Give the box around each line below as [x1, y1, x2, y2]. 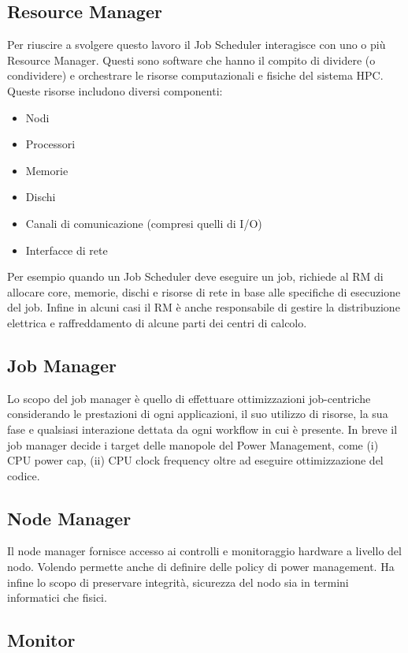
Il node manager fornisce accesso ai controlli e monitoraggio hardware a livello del [7, 543, 402, 559]
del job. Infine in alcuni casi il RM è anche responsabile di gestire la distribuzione [7, 299, 400, 315]
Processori [25, 136, 76, 152]
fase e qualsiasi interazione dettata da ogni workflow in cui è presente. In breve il [7, 420, 398, 437]
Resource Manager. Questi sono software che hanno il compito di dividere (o [7, 51, 376, 68]
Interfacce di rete [25, 241, 108, 258]
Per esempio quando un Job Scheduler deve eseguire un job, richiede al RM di [7, 268, 384, 285]
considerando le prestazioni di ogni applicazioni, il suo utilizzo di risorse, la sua [7, 405, 388, 422]
